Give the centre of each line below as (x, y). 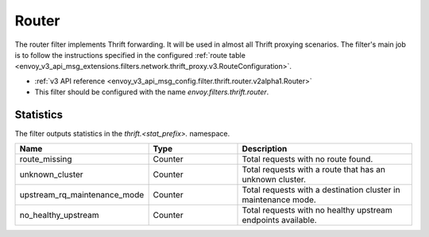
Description (265, 149)
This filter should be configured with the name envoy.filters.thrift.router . (152, 92)
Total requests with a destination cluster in (321, 190)
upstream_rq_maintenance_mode (82, 195)
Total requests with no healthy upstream (317, 210)
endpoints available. (279, 220)
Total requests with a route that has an (313, 170)
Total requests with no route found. (307, 159)
